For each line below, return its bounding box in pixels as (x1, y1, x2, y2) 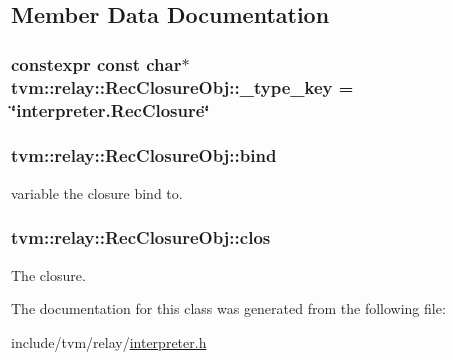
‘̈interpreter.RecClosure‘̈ (11, 97, 210, 122)
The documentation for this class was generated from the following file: (11, 298, 446, 319)
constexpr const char (11, 51, 182, 76)
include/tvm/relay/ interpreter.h (11, 331, 207, 352)
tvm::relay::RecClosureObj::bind (11, 143, 277, 168)
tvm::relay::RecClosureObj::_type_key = (11, 74, 354, 99)
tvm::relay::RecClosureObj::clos (11, 225, 271, 250)
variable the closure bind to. (11, 182, 183, 203)
